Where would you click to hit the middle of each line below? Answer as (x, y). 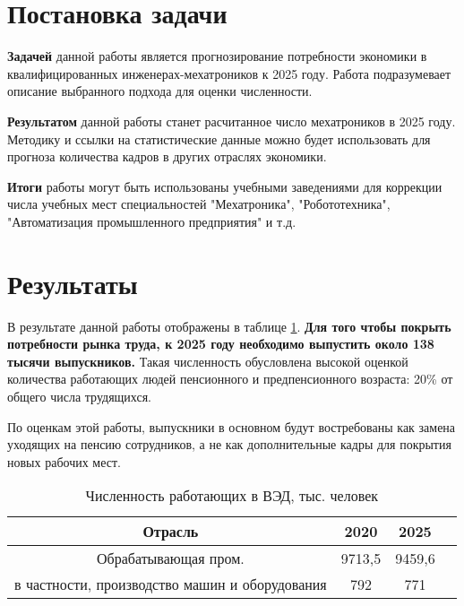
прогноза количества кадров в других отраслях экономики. (167, 156)
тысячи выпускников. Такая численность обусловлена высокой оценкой (208, 361)
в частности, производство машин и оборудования (171, 584)
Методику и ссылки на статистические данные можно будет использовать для (219, 139)
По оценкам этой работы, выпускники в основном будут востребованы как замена (232, 426)
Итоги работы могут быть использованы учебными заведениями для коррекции (225, 186)
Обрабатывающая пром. (171, 558)
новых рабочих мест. (64, 461)
